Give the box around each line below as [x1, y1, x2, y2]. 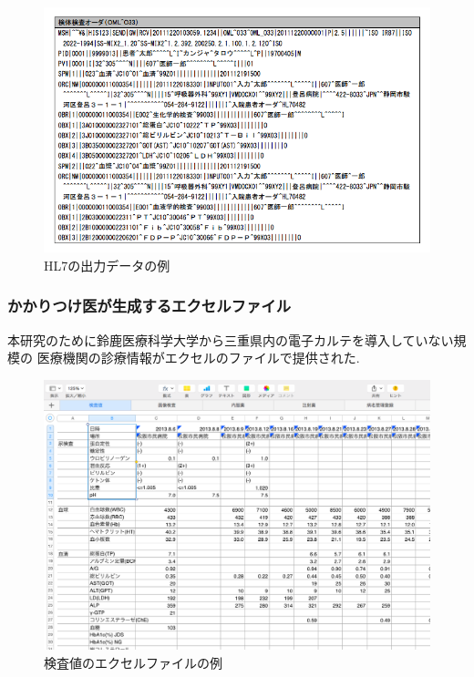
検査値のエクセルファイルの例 [44, 652, 222, 672]
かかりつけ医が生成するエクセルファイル [7, 294, 291, 317]
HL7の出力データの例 [44, 255, 170, 274]
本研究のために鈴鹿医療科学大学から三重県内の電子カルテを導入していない [7, 330, 454, 349]
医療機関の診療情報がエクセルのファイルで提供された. [36, 348, 360, 367]
